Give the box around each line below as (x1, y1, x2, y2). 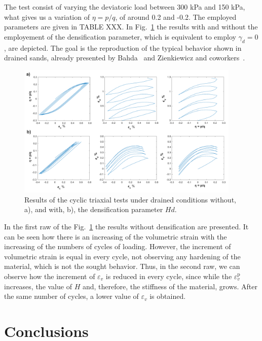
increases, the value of (4, 281, 72, 291)
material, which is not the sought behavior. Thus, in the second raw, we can (4, 261, 240, 271)
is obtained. (149, 291, 186, 301)
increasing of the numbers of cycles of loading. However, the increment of (4, 241, 231, 252)
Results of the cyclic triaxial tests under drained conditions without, (24, 194, 236, 204)
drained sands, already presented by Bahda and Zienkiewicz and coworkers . (4, 52, 245, 63)
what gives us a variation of (4, 11, 90, 22)
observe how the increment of (4, 271, 95, 282)
